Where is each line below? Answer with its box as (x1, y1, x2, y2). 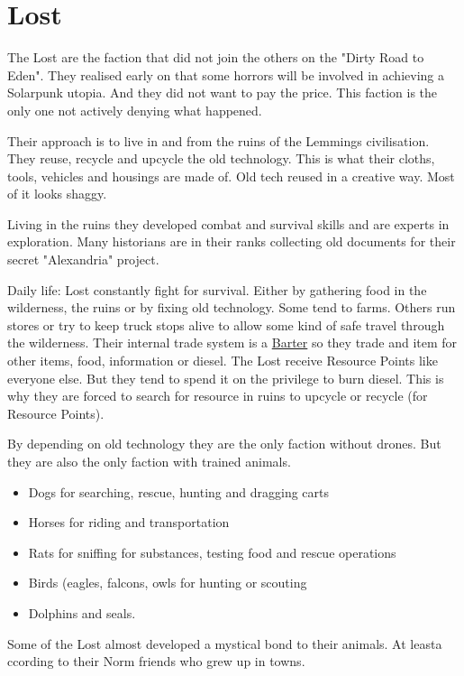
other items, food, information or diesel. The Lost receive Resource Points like (7, 351, 438, 370)
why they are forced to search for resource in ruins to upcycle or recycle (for (7, 386, 428, 405)
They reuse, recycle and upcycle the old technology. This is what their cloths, (7, 149, 435, 168)
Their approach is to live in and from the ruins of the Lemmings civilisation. (7, 131, 430, 150)
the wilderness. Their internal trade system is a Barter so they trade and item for (7, 333, 458, 352)
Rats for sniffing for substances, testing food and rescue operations (28, 542, 396, 561)
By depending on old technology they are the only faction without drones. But (7, 434, 441, 453)
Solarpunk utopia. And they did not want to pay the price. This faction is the (7, 83, 438, 102)
